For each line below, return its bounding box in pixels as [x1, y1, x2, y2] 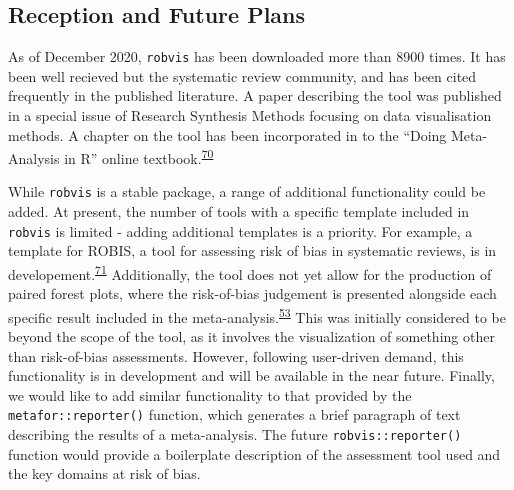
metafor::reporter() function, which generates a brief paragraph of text [8, 404, 461, 425]
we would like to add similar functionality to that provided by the [8, 384, 412, 405]
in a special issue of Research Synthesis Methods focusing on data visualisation [8, 105, 492, 126]
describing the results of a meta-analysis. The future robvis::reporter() [8, 424, 462, 445]
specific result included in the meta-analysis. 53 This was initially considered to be [8, 303, 507, 327]
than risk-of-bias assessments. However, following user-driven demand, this [8, 345, 464, 366]
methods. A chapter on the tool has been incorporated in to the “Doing [8, 124, 447, 145]
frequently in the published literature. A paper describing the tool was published [8, 85, 502, 106]
